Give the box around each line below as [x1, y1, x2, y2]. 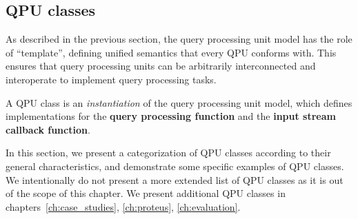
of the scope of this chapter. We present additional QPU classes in [6, 186, 286, 200]
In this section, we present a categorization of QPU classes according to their [6, 145, 331, 160]
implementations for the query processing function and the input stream [6, 109, 336, 123]
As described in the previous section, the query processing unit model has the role [6, 32, 352, 46]
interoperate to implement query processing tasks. [6, 72, 217, 86]
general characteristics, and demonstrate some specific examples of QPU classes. [6, 158, 344, 173]
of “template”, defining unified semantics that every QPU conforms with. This [6, 45, 337, 59]
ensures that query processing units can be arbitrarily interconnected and [6, 59, 316, 73]
